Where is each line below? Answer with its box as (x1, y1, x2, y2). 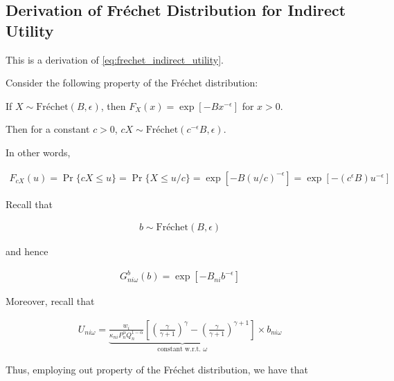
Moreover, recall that (6, 294, 95, 308)
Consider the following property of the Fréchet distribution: (6, 75, 258, 90)
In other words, (6, 145, 71, 159)
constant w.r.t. (157, 345, 201, 353)
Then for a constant (6, 122, 90, 136)
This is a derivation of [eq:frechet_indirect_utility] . (6, 52, 224, 66)
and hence (6, 244, 48, 259)
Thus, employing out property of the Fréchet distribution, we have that (6, 362, 308, 377)
